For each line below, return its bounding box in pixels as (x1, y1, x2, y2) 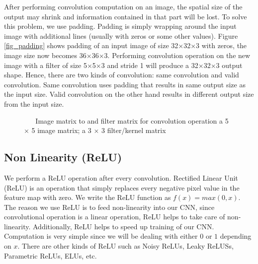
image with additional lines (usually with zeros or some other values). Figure (4, 30, 238, 41)
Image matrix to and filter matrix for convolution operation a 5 (35, 115, 229, 126)
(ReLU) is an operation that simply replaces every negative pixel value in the (4, 182, 240, 193)
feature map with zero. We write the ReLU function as (4, 192, 171, 202)
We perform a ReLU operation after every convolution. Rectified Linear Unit (4, 172, 238, 183)
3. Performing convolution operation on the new (104, 50, 251, 60)
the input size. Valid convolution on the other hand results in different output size (4, 89, 254, 99)
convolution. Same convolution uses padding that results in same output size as (4, 79, 246, 89)
